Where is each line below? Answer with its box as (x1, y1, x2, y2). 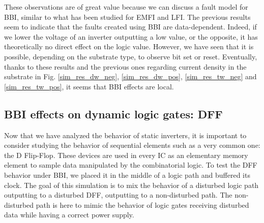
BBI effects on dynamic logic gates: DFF (4, 106, 223, 121)
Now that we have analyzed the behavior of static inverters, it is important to (4, 130, 247, 140)
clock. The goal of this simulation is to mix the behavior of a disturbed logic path (4, 179, 259, 190)
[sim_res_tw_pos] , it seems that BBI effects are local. (4, 81, 174, 91)
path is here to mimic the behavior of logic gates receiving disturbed (36, 199, 249, 210)
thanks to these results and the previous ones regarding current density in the (4, 61, 247, 72)
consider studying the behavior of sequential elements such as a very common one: (4, 140, 260, 150)
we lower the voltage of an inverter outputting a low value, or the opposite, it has (4, 31, 258, 42)
